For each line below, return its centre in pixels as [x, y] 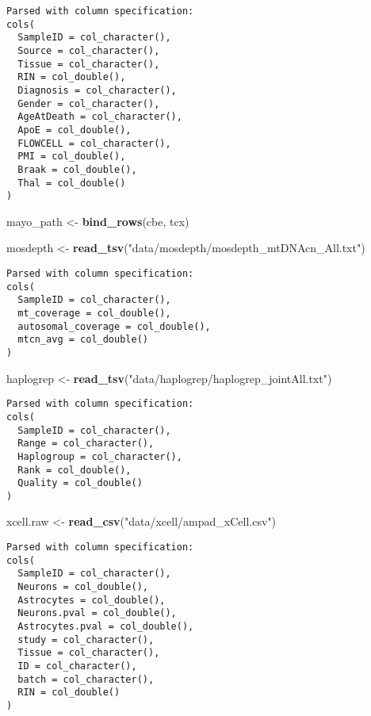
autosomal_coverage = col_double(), [114, 326]
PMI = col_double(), [72, 157]
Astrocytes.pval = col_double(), [106, 626]
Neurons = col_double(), [83, 587]
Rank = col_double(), [75, 470]
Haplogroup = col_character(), [100, 456]
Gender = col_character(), [89, 103]
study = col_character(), [86, 639]
